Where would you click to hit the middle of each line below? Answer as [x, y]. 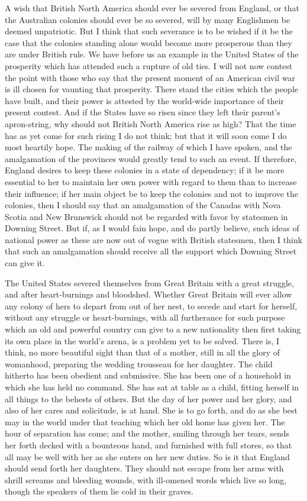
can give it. [25, 263]
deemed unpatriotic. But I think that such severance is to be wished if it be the [149, 31]
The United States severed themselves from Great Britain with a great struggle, [149, 282]
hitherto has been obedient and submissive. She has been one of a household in [148, 375]
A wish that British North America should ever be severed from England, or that [152, 8]
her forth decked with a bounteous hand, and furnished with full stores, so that [148, 445]
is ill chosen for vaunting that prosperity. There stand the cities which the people [151, 89]
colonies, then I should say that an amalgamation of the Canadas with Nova [143, 205]
